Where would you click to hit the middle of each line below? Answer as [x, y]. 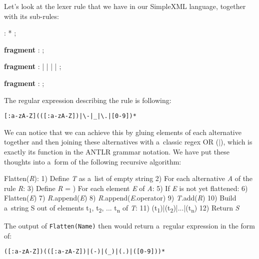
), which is [236, 142]
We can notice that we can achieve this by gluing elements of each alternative [123, 132]
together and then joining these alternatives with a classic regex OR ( [111, 142]
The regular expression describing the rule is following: [88, 100]
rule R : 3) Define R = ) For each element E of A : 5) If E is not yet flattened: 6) [126, 188]
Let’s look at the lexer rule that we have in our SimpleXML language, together [125, 6]
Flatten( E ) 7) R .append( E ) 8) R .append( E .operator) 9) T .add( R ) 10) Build [120, 198]
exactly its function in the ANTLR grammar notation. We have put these [117, 151]
